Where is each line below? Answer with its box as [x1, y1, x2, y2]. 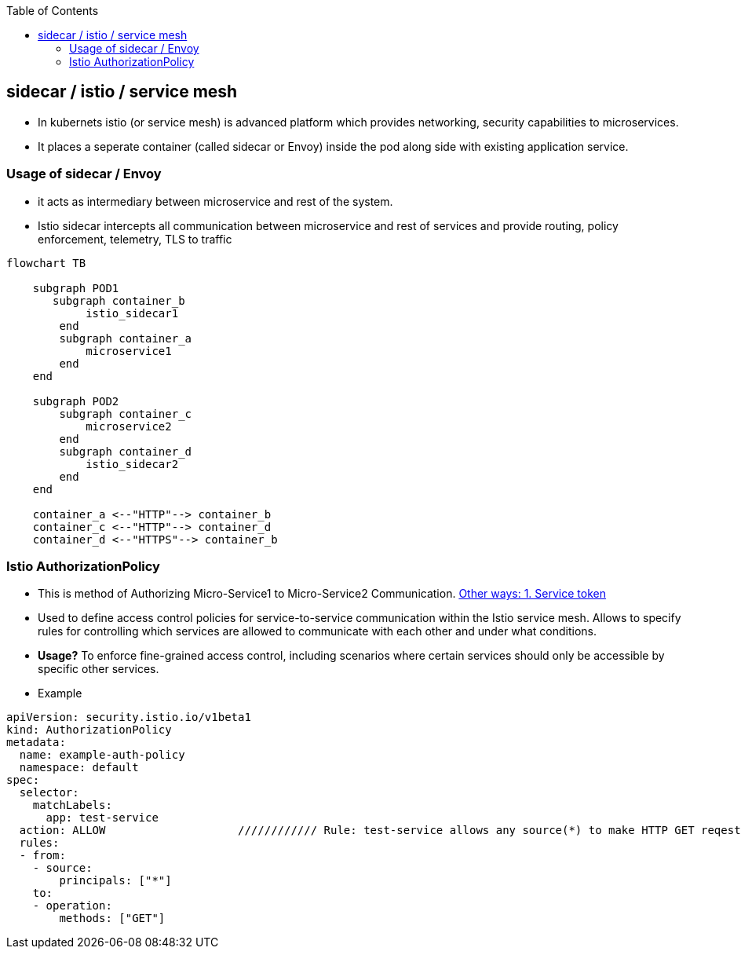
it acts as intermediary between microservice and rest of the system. [38, 194, 393, 208]
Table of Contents [6, 4, 99, 17]
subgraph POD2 [32, 394, 119, 408]
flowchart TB [6, 256, 86, 269]
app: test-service [46, 811, 159, 825]
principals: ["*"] [59, 874, 172, 887]
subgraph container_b [53, 294, 185, 307]
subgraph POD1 [32, 281, 119, 295]
